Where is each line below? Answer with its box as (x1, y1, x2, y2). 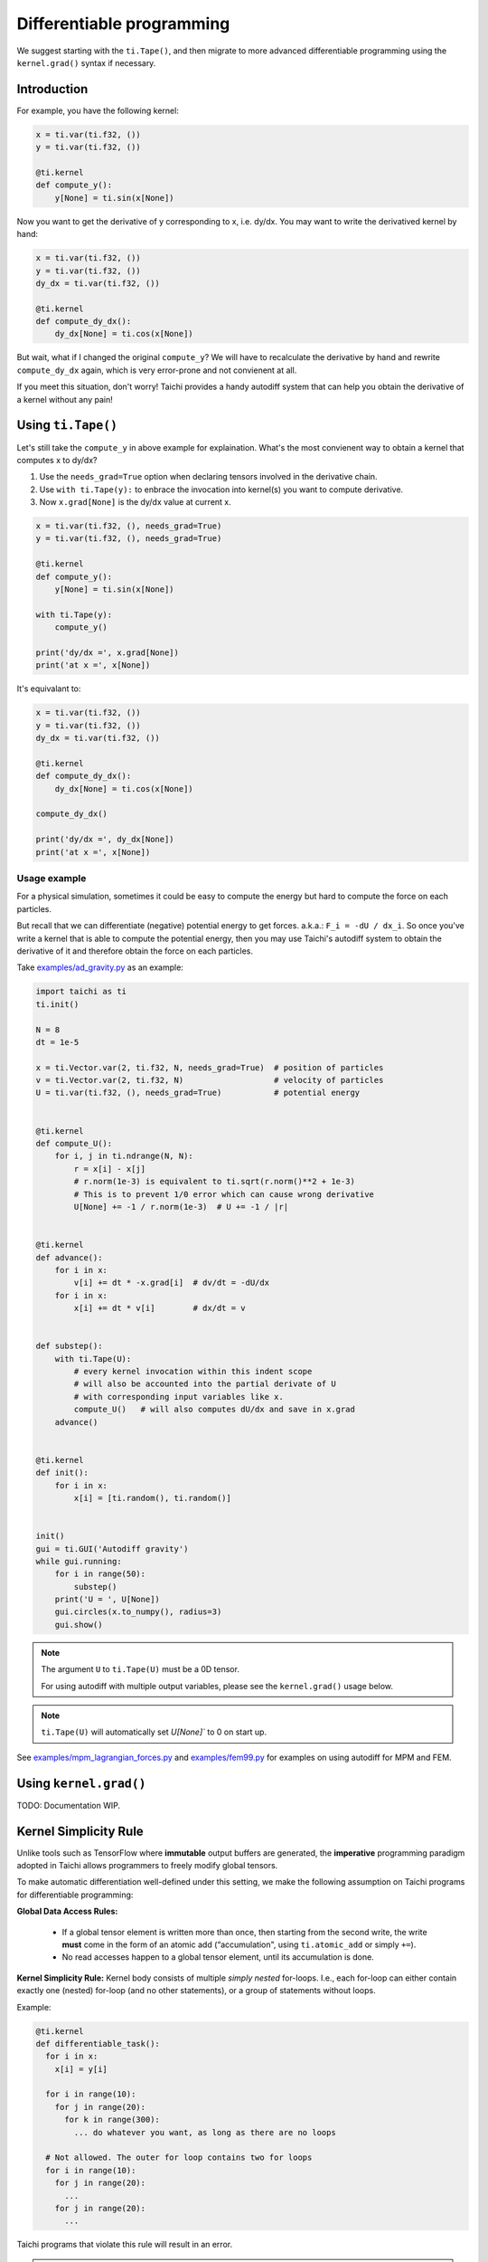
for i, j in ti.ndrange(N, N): (54, 1151, 193, 1162)
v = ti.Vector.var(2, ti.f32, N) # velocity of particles (35, 1075, 384, 1086)
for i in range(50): (54, 1569, 146, 1579)
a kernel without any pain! (16, 394, 113, 404)
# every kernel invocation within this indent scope (73, 1366, 313, 1377)
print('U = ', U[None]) (54, 1594, 160, 1605)
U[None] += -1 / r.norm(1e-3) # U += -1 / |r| (73, 1202, 289, 1212)
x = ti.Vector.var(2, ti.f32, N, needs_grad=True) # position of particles (35, 1062, 384, 1072)
